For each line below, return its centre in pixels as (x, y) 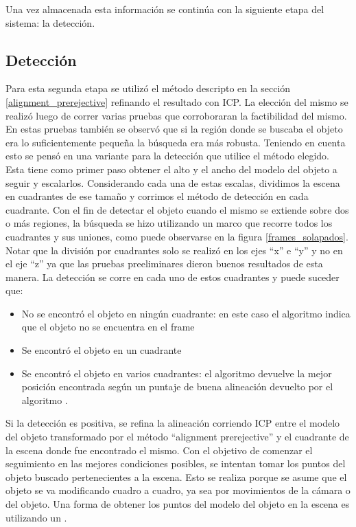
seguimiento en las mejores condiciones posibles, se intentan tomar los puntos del (176, 463)
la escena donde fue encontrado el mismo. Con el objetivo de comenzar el (159, 450)
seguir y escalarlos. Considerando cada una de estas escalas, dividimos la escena (173, 182)
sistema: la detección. (50, 22)
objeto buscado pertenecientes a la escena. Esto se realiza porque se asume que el (176, 476)
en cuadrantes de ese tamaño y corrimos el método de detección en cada (157, 196)
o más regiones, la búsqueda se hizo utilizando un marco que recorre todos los (169, 223)
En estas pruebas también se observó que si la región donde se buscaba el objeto (174, 129)
